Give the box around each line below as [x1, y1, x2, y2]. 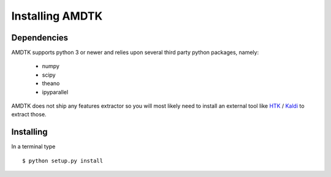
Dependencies [11, 32, 69, 43]
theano [42, 80, 60, 87]
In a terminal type [11, 143, 56, 150]
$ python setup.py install [22, 157, 104, 164]
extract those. [11, 111, 47, 118]
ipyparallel [42, 88, 69, 96]
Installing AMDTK [11, 9, 103, 23]
